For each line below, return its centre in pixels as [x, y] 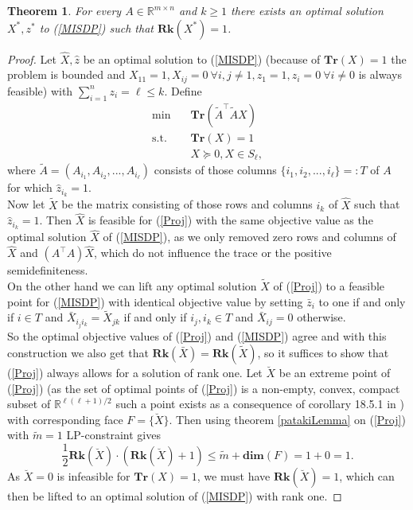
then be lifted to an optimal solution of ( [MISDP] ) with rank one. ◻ [175, 495]
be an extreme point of [335, 373]
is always [380, 74]
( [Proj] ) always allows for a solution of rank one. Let [135, 373]
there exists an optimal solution [307, 10]
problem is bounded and [66, 74]
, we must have [234, 475]
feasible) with [40, 90]
